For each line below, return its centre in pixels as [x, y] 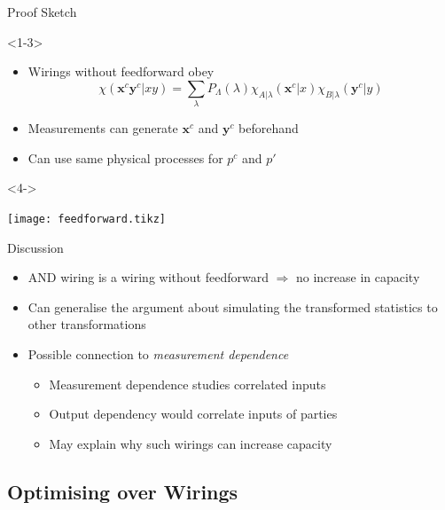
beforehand [269, 128]
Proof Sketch [42, 12]
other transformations [87, 324]
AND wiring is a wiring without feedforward [148, 277]
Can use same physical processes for [125, 157]
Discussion [35, 247]
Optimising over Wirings [123, 491]
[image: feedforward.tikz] [86, 219]
